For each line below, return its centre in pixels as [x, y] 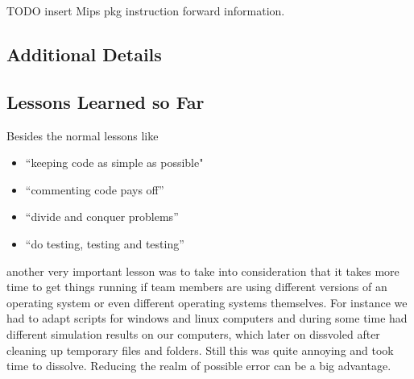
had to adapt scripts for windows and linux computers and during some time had [207, 318]
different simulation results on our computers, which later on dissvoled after [193, 333]
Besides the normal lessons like [83, 135]
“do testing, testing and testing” [105, 243]
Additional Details [84, 54]
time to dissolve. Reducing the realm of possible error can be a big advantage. [199, 366]
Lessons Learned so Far [106, 101]
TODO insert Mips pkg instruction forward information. [146, 10]
